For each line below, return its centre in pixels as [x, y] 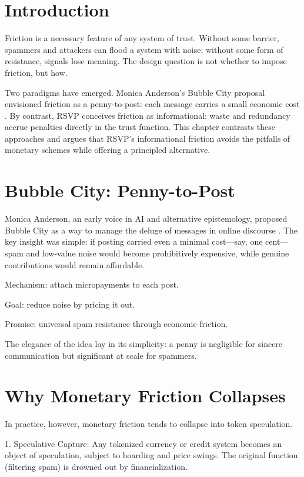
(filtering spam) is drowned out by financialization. [96, 467]
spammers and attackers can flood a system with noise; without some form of [144, 49]
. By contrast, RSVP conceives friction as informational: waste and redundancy [148, 115]
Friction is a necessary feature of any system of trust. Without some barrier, [142, 38]
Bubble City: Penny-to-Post [120, 190]
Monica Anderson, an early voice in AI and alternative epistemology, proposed [146, 219]
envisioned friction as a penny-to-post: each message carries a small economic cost [152, 104]
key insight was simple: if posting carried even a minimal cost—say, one [134, 241]
